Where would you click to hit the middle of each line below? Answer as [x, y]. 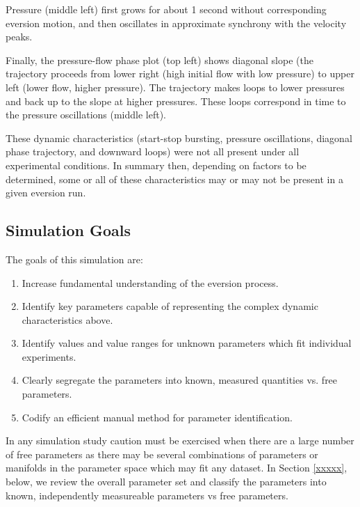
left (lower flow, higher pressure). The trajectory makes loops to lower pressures [175, 87]
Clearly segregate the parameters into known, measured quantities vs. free [180, 380]
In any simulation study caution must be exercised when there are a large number [180, 440]
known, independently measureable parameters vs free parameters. [147, 495]
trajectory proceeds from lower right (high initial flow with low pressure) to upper [180, 73]
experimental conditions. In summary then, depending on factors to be [156, 165]
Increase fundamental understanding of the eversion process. [150, 282]
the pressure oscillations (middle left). [86, 115]
